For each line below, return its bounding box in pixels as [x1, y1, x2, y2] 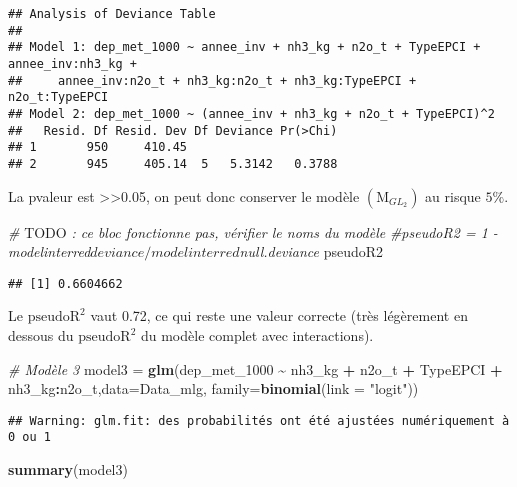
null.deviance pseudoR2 [239, 241, 384, 262]
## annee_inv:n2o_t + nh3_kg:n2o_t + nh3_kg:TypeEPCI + [8, 73, 417, 88]
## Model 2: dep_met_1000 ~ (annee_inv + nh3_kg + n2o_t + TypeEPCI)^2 [8, 106, 495, 121]
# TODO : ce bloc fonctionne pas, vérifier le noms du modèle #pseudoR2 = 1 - [8, 221, 498, 242]
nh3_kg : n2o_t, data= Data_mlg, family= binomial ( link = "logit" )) [8, 378, 419, 399]
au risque [425, 185, 481, 206]
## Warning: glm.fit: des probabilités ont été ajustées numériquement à [8, 413, 510, 428]
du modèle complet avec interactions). [140, 325, 374, 345]
